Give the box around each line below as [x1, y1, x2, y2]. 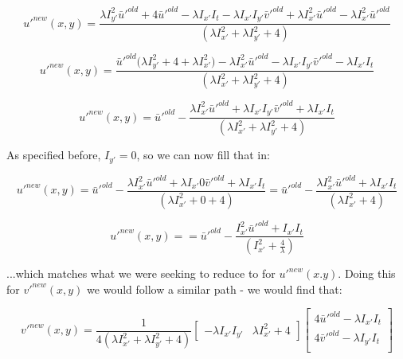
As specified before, [6, 146, 101, 163]
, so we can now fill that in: [136, 146, 270, 163]
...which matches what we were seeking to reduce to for [6, 265, 276, 282]
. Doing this [338, 265, 396, 282]
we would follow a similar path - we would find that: [87, 280, 342, 297]
